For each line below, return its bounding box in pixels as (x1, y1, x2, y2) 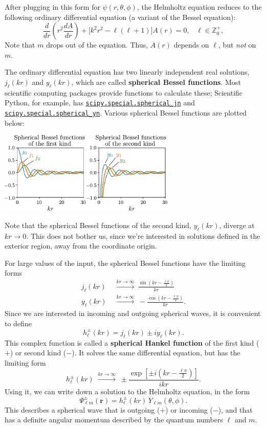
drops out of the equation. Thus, (46, 39, 148, 50)
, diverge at (219, 219, 255, 230)
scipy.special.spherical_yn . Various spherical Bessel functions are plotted (5, 107, 247, 118)
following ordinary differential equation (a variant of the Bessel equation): (5, 11, 236, 22)
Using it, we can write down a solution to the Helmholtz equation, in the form (5, 386, 250, 396)
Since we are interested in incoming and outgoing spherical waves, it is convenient (5, 308, 261, 319)
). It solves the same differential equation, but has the (72, 347, 240, 358)
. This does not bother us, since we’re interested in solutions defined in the (26, 230, 260, 241)
